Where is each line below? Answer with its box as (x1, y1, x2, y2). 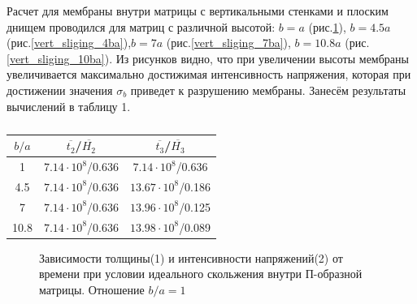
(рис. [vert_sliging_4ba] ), (7, 34, 132, 51)
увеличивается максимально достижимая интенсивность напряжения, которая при (7, 66, 411, 83)
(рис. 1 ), (308, 18, 346, 35)
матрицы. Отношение (39, 280, 145, 298)
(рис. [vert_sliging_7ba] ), (166, 34, 291, 51)
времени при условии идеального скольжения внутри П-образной (39, 265, 363, 282)
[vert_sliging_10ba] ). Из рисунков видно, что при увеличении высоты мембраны (7, 49, 409, 66)
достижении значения (7, 81, 113, 98)
